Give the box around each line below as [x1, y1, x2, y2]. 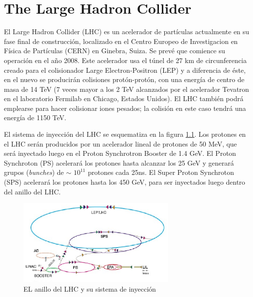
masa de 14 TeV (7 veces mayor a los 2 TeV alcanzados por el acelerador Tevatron [4, 84, 249, 94]
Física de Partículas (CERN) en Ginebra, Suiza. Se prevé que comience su [4, 45, 225, 56]
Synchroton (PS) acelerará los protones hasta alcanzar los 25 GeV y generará [4, 157, 234, 168]
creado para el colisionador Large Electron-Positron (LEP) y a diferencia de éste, [4, 64, 246, 75]
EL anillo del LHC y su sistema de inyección [23, 283, 156, 294]
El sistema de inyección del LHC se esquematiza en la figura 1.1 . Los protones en [4, 129, 246, 139]
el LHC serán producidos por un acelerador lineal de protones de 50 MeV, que [4, 138, 237, 148]
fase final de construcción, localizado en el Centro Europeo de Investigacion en [4, 36, 238, 46]
